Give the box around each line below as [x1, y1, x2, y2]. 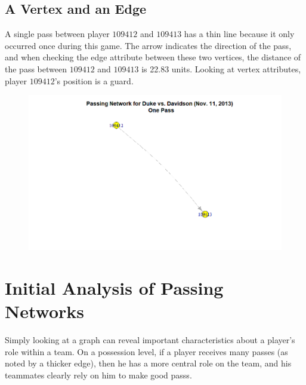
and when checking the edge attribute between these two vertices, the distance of [5, 51, 301, 63]
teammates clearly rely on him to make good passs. [5, 368, 192, 381]
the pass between [5, 62, 67, 75]
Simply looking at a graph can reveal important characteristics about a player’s [5, 334, 295, 346]
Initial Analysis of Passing [5, 276, 224, 300]
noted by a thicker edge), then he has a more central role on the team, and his [5, 357, 292, 369]
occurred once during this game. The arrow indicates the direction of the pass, [5, 39, 292, 51]
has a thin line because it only [184, 27, 295, 40]
